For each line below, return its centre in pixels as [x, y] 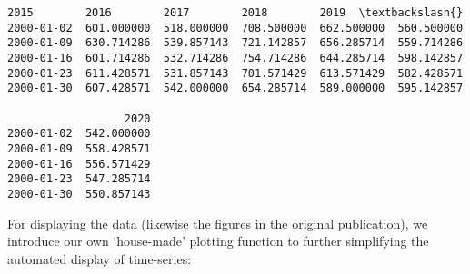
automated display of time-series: [100, 258]
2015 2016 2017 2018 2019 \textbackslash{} [235, 13]
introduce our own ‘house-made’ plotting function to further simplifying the [218, 241]
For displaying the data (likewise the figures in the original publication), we [218, 223]
